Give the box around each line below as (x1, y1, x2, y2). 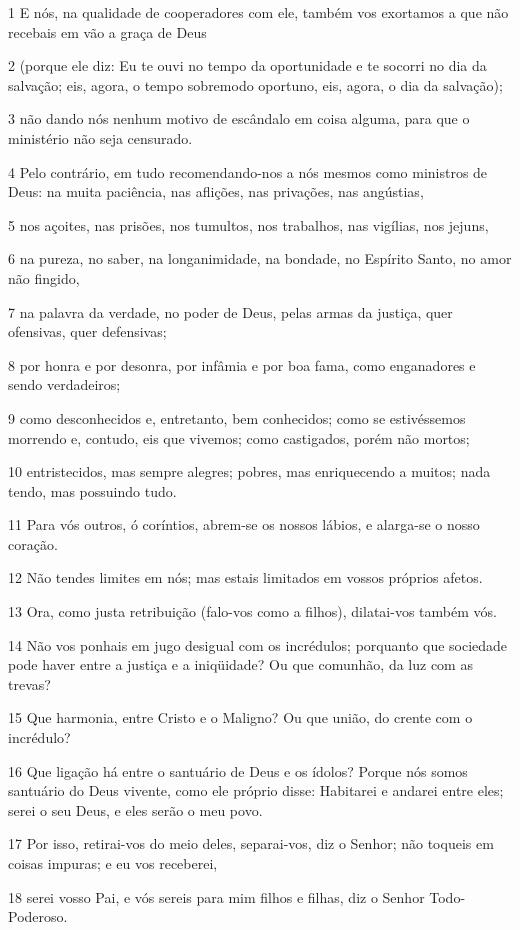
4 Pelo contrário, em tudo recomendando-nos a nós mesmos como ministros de (8, 161, 488, 182)
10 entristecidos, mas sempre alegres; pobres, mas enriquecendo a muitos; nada (8, 461, 491, 482)
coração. (8, 533, 58, 554)
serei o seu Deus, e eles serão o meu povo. (8, 799, 263, 820)
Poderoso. (8, 906, 68, 927)
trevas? (8, 673, 51, 694)
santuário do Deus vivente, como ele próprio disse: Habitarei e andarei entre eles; (8, 780, 504, 801)
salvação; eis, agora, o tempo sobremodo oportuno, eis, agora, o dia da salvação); (8, 74, 503, 95)
